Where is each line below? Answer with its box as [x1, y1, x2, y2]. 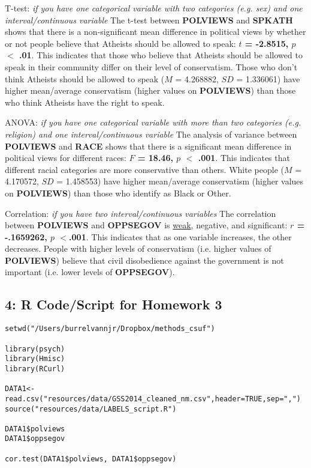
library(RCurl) [5, 364, 65, 373]
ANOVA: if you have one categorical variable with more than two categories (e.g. [5, 116, 301, 129]
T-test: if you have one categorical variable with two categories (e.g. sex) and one [5, 2, 303, 14]
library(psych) [5, 344, 65, 353]
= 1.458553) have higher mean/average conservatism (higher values [56, 175, 304, 187]
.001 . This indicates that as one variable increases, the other [69, 230, 292, 243]
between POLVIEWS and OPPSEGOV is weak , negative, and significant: [5, 219, 288, 231]
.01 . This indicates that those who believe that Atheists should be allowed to [19, 49, 303, 61]
